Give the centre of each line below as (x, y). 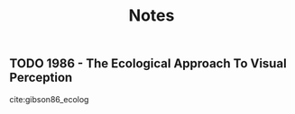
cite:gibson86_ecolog (49, 99)
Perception (41, 78)
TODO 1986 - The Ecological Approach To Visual (148, 64)
